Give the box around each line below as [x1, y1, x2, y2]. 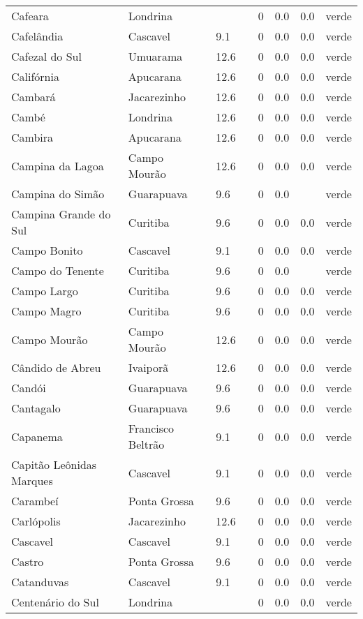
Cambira [11, 129, 54, 145]
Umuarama [128, 48, 183, 64]
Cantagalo [11, 400, 61, 416]
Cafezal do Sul [11, 48, 82, 64]
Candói [11, 380, 46, 396]
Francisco [128, 420, 175, 436]
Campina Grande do [11, 206, 111, 222]
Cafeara [11, 8, 49, 24]
